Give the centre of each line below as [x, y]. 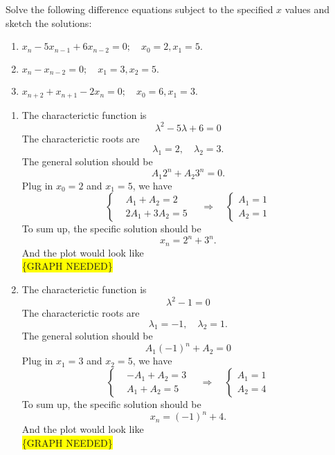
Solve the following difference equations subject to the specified [139, 9]
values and [307, 9]
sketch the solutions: [49, 22]
